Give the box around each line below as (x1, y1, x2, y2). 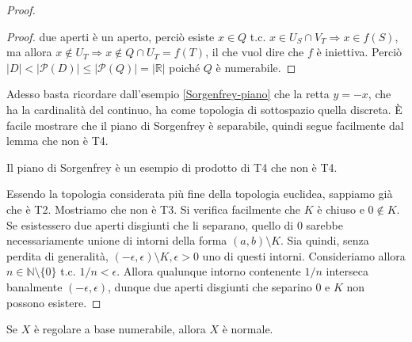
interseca (326, 263, 368, 279)
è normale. (222, 321, 273, 337)
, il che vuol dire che (205, 44, 304, 60)
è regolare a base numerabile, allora (33, 321, 206, 337)
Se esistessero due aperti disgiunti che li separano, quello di (6, 216, 294, 233)
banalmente (6, 278, 63, 294)
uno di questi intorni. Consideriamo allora (202, 247, 406, 264)
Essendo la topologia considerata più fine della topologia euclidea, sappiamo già (6, 185, 393, 202)
